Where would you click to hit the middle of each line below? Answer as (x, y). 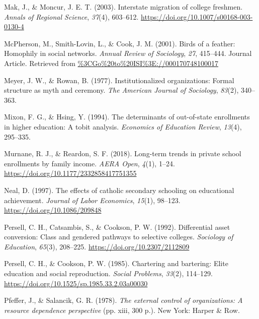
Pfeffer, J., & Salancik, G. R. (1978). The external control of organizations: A (123, 300)
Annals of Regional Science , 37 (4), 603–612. (71, 16)
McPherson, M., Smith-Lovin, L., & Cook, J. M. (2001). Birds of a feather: (120, 43)
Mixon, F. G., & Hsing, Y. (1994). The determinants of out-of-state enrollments (127, 117)
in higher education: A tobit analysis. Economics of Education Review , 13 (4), (123, 126)
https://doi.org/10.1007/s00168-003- (197, 16)
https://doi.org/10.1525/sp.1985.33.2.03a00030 (76, 283)
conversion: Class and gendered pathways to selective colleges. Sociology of (119, 237)
